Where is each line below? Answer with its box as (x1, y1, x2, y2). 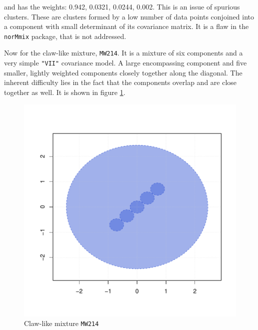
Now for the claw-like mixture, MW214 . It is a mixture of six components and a (4, 47, 243, 58)
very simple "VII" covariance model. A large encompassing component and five (4, 57, 247, 68)
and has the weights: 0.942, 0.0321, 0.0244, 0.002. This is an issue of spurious (4, 1, 240, 11)
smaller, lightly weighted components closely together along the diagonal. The (4, 67, 242, 77)
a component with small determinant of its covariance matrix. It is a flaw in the (4, 21, 249, 31)
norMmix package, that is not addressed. (4, 30, 126, 41)
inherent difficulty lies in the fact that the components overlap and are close (4, 77, 237, 87)
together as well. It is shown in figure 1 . (4, 86, 125, 97)
